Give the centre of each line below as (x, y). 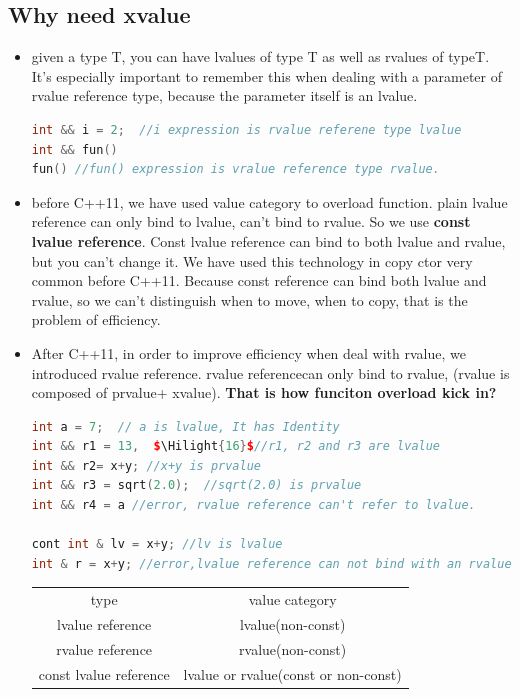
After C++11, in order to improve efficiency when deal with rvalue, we (248, 352)
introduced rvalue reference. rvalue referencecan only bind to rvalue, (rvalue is (270, 372)
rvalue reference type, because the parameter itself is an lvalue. (224, 95)
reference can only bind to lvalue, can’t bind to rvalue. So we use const (251, 221)
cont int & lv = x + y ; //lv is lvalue (157, 544)
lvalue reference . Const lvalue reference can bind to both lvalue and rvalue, (268, 240)
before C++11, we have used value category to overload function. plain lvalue (269, 201)
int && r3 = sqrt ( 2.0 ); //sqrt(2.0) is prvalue (196, 485)
